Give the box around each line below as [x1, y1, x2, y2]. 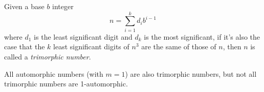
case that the [4, 41, 45, 52]
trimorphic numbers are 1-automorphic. [4, 78, 128, 89]
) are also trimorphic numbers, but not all [125, 68, 257, 79]
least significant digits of [53, 41, 129, 52]
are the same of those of [141, 41, 216, 52]
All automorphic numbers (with [4, 68, 103, 79]
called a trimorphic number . [4, 51, 91, 62]
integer [52, 1, 74, 11]
